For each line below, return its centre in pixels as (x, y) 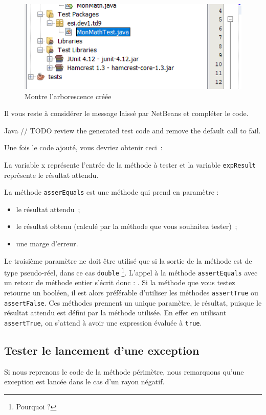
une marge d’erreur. (47, 243)
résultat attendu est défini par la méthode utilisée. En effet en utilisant (115, 313)
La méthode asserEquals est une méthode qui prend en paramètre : (112, 192)
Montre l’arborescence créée (68, 96)
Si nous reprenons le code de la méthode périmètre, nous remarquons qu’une (124, 371)
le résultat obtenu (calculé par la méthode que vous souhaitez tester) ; (127, 226)
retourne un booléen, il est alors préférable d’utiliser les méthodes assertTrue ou (131, 293)
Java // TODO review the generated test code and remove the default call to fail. (132, 130)
